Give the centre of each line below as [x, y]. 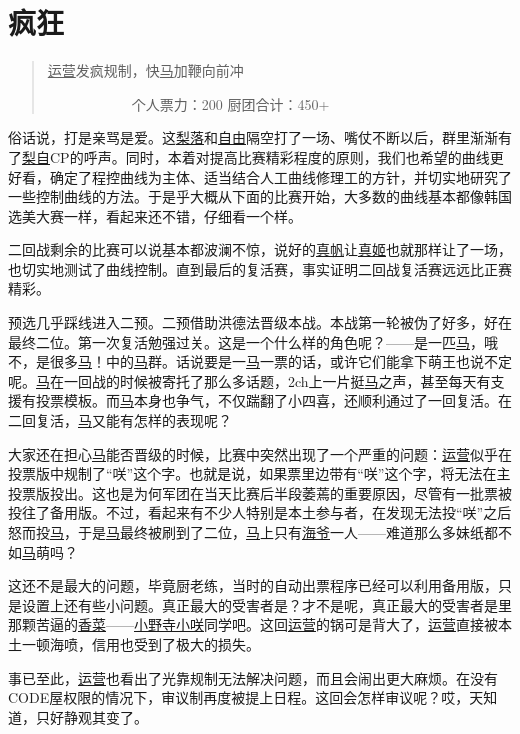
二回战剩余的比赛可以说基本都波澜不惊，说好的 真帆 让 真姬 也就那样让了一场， [260, 249]
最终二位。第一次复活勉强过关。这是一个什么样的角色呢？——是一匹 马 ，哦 [253, 341]
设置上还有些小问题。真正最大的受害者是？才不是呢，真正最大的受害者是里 [266, 604]
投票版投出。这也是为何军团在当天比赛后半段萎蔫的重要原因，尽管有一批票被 [260, 492]
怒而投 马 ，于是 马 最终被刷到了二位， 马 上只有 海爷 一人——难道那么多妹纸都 [253, 532]
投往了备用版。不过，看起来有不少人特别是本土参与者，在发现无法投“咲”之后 [260, 512]
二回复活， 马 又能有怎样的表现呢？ [120, 420]
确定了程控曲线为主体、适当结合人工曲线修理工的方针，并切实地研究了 [280, 176]
